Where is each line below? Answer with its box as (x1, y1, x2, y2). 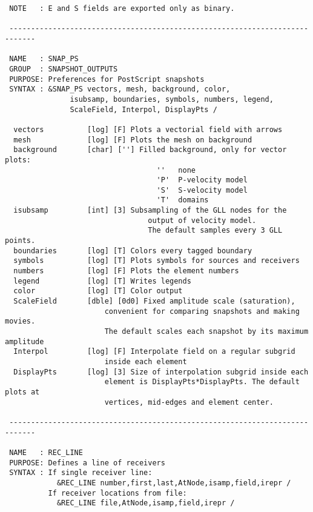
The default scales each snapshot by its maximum (104, 327, 309, 336)
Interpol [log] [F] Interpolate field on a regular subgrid (13, 347, 295, 356)
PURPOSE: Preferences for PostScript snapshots (9, 75, 205, 84)
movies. (5, 317, 36, 326)
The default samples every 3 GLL (148, 226, 283, 235)
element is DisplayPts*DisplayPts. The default (104, 377, 300, 387)
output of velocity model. (148, 216, 257, 225)
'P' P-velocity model (156, 176, 248, 185)
